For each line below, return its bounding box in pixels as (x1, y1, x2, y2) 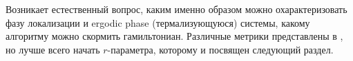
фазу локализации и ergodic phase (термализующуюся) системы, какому (6, 15, 310, 29)
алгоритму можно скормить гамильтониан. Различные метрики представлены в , (6, 29, 343, 43)
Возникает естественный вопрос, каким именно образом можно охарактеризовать (6, 2, 347, 16)
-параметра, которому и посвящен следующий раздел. (107, 42, 334, 56)
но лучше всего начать (6, 42, 100, 56)
